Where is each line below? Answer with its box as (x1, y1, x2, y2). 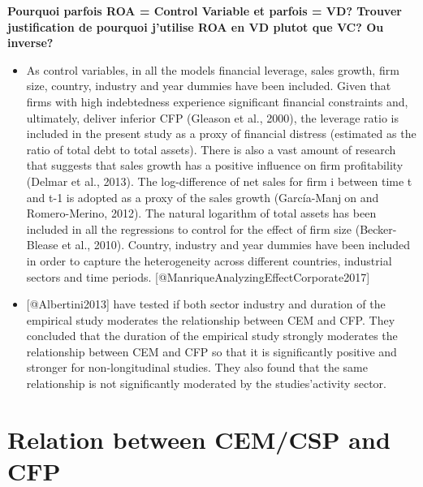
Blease (26, 236, 58, 253)
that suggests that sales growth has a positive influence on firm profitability (26, 157, 404, 174)
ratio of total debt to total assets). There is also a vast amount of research (26, 140, 396, 157)
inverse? (7, 34, 54, 51)
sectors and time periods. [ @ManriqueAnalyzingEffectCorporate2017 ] (26, 268, 370, 285)
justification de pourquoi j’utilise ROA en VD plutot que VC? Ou (7, 18, 384, 35)
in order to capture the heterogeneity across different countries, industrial (26, 252, 392, 269)
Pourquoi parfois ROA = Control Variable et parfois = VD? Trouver (7, 2, 402, 19)
